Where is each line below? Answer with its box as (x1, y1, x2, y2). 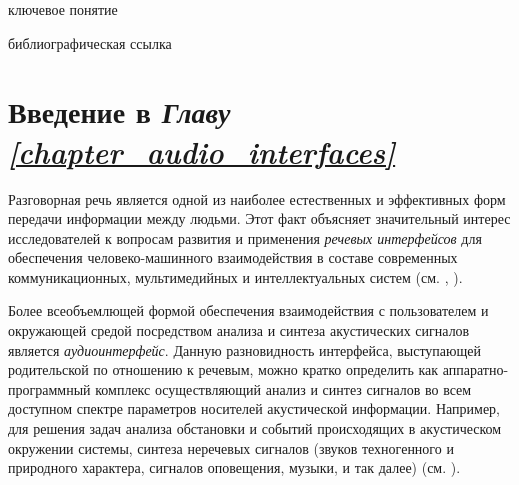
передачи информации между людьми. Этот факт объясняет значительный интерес (8, 208, 511, 229)
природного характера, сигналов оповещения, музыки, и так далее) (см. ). (8, 457, 461, 478)
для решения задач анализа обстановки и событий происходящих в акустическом (8, 418, 502, 439)
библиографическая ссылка (8, 32, 172, 53)
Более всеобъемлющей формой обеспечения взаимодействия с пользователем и (8, 300, 489, 321)
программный (8, 378, 91, 399)
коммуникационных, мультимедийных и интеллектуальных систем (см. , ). (8, 266, 463, 287)
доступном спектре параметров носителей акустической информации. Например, (8, 398, 500, 419)
